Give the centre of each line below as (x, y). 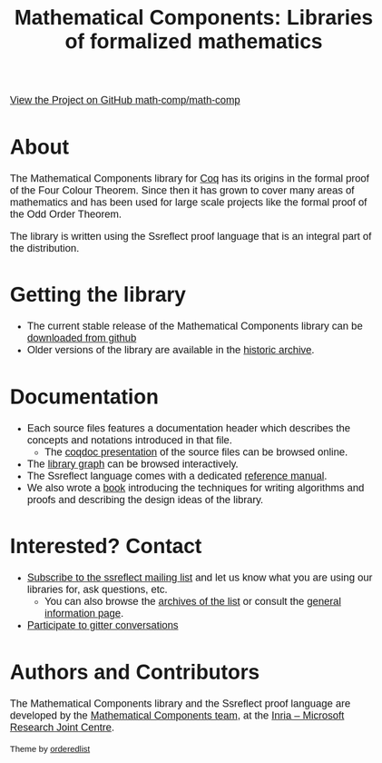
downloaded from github (82, 338)
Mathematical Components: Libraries (194, 18)
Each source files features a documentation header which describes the (188, 428)
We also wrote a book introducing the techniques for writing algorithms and (196, 488)
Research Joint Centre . (63, 728)
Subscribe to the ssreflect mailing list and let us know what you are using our (200, 578)
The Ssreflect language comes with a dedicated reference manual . (177, 476)
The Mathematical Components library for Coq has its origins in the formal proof (190, 178)
